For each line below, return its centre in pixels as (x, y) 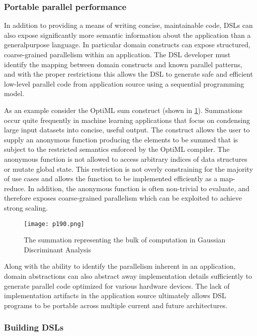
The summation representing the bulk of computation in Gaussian (125, 240)
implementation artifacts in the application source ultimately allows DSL (115, 295)
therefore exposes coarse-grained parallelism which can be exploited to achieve (123, 198)
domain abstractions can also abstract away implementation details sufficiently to (128, 276)
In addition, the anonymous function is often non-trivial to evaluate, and (139, 188)
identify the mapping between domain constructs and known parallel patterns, (123, 64)
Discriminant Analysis (58, 249)
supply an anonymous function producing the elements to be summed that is (121, 139)
